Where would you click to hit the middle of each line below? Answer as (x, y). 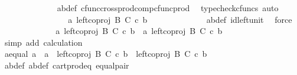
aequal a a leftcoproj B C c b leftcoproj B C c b (106, 54)
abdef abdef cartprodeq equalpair (67, 65)
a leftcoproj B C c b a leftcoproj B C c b (139, 31)
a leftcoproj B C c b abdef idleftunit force (180, 19)
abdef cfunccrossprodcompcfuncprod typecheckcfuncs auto (168, 8)
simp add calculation (43, 42)
